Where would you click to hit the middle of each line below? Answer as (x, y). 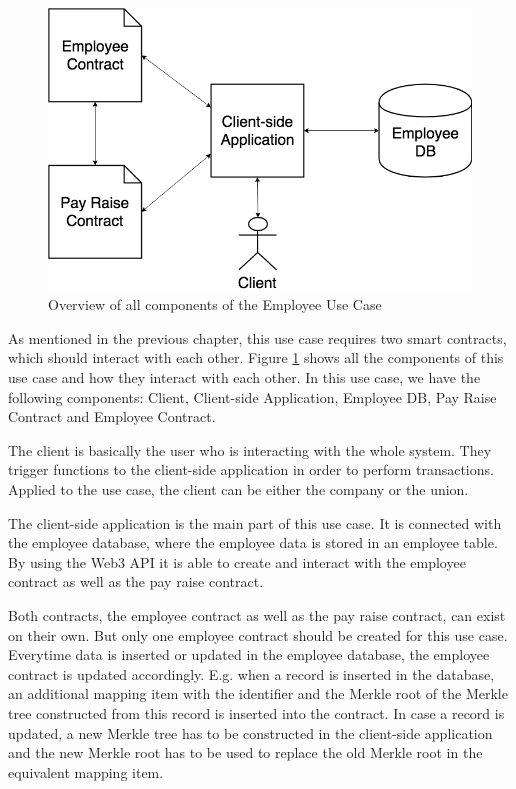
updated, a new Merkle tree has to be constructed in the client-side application (250, 732)
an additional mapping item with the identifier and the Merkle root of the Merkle (258, 693)
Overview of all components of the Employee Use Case (215, 304)
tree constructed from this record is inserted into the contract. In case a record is (256, 712)
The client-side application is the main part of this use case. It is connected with (255, 522)
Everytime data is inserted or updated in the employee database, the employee (249, 654)
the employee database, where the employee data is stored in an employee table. (253, 542)
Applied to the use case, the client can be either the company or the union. (238, 489)
